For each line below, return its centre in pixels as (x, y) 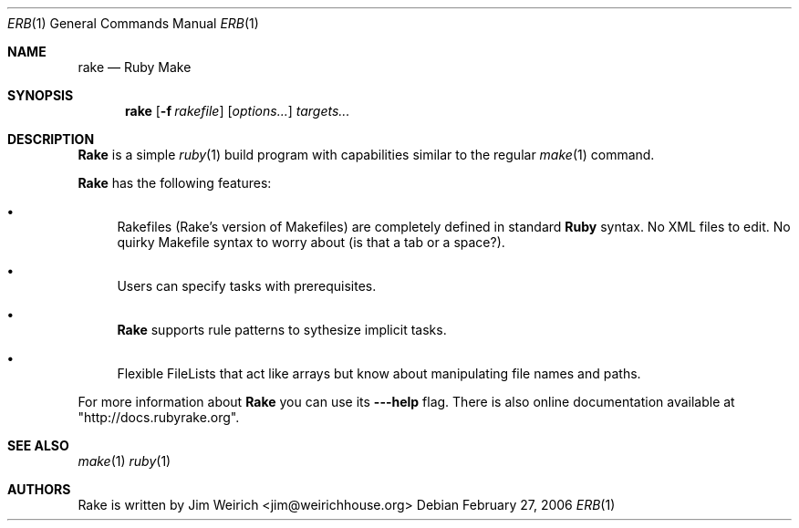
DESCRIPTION (51, 139)
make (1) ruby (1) (125, 461)
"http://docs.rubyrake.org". (159, 417)
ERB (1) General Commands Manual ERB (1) (133, 23)
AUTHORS (39, 489)
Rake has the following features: (175, 183)
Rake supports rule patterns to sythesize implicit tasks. (282, 330)
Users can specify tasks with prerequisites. (247, 286)
